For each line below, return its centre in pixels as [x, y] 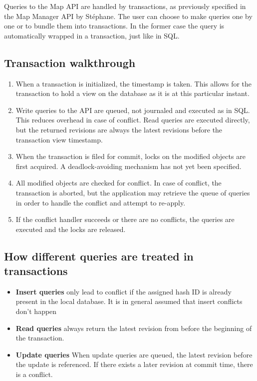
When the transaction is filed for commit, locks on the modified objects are [130, 156]
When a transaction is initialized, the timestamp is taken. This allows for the [134, 83]
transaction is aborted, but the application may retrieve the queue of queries [133, 192]
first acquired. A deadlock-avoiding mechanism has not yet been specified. [128, 166]
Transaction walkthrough [70, 62]
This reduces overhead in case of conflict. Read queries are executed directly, [133, 120]
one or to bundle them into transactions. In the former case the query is [114, 26]
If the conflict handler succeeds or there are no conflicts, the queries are [125, 219]
